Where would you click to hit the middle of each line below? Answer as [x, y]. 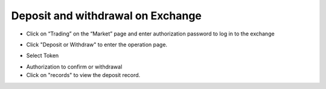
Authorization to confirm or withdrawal [74, 67]
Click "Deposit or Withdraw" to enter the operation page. [97, 44]
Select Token [43, 56]
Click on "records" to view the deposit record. [83, 75]
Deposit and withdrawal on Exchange [107, 16]
